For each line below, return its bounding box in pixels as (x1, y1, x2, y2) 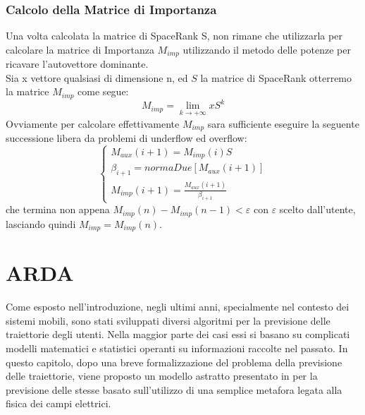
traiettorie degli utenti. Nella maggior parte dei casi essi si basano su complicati (6, 327, 350, 342)
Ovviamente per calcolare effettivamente (6, 116, 180, 131)
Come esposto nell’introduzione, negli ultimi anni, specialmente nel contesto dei (6, 299, 349, 314)
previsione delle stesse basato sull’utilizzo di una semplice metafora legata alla (6, 382, 342, 397)
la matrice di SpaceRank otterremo (200, 70, 352, 85)
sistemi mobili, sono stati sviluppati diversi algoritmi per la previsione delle (6, 313, 330, 327)
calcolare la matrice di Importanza (6, 42, 154, 56)
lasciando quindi (6, 216, 76, 231)
